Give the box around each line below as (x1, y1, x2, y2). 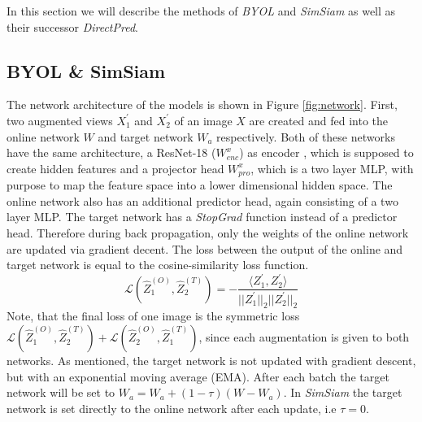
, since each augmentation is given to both (198, 328, 410, 346)
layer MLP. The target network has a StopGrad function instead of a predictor (7, 208, 398, 225)
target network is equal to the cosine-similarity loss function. (7, 256, 309, 273)
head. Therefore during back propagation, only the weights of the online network (7, 224, 409, 241)
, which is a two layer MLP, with (250, 159, 414, 176)
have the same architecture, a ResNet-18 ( (7, 144, 216, 161)
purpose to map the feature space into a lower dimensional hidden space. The (7, 176, 393, 194)
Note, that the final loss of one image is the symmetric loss (7, 307, 300, 324)
